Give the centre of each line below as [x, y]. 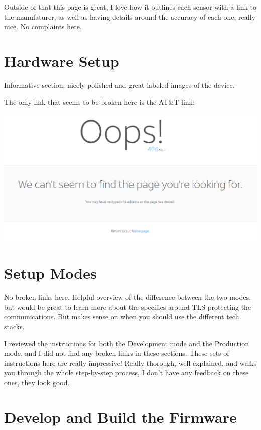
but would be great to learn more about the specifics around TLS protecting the [128, 306]
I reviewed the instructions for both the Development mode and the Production [126, 343]
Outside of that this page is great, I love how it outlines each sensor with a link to [130, 7]
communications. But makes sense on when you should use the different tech [122, 316]
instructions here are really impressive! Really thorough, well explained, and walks [130, 363]
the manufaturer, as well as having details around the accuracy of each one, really [130, 16]
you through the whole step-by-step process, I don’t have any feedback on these [126, 373]
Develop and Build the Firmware [120, 417]
